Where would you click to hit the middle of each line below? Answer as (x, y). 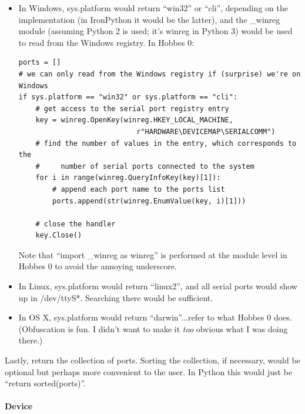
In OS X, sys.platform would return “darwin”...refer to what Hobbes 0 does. (155, 317)
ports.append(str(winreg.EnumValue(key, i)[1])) (149, 201)
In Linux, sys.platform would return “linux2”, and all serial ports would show (158, 286)
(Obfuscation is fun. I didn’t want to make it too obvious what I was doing (153, 328)
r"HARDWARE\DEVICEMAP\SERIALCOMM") (206, 131)
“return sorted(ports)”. (45, 383)
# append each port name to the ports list (139, 189)
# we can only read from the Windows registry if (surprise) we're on (160, 74)
